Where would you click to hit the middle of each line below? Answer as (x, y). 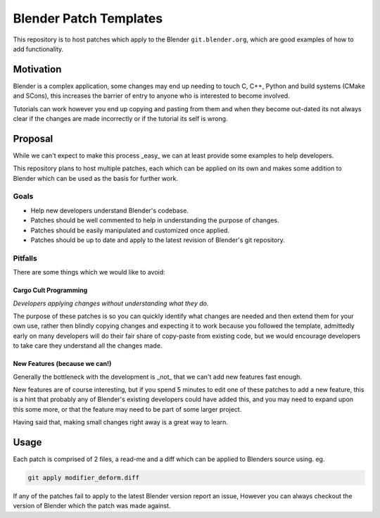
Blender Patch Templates (88, 18)
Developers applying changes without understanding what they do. (111, 303)
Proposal (33, 138)
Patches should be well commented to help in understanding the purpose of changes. (155, 220)
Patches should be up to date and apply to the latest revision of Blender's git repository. (158, 240)
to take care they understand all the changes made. (88, 346)
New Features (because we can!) (62, 364)
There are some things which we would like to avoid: (89, 272)
